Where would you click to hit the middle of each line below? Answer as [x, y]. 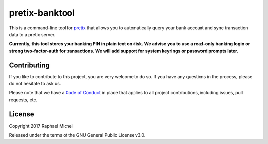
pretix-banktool [42, 13]
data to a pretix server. [32, 34]
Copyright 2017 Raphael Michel [41, 126]
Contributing [29, 65]
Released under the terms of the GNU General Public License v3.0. [77, 135]
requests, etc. [23, 100]
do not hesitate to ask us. [35, 84]
